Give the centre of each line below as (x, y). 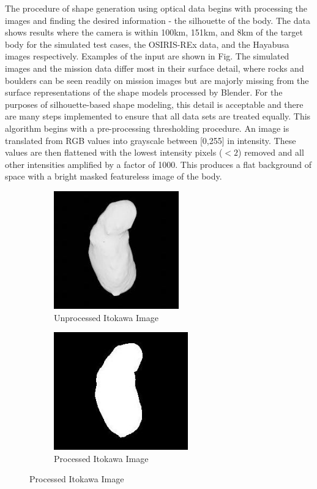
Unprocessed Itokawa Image (106, 317)
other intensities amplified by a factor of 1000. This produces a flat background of (158, 164)
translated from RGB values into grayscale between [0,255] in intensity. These (151, 140)
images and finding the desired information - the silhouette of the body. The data (158, 20)
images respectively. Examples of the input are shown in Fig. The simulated (147, 56)
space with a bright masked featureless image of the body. (114, 176)
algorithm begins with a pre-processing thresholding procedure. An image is (147, 128)
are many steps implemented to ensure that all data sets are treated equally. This (158, 116)
